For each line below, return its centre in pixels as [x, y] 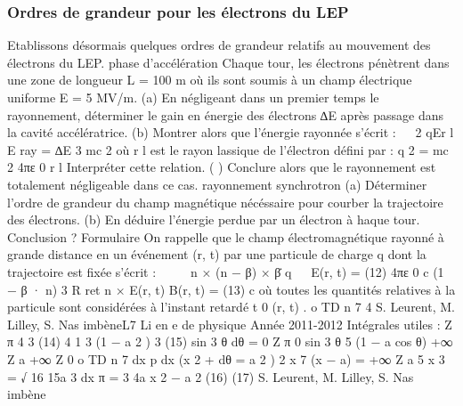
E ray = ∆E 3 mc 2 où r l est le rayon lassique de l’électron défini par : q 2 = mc [228, 149]
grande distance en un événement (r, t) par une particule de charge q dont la [217, 254]
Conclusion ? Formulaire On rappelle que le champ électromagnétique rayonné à [226, 236]
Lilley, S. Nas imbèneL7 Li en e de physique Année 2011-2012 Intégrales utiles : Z [230, 324]
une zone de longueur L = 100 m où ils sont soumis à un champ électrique [210, 80]
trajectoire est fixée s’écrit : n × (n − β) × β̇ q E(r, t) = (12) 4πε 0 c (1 [226, 271]
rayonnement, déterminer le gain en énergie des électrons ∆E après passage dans [226, 114]
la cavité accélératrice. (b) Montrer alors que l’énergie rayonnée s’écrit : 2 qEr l [231, 132]
